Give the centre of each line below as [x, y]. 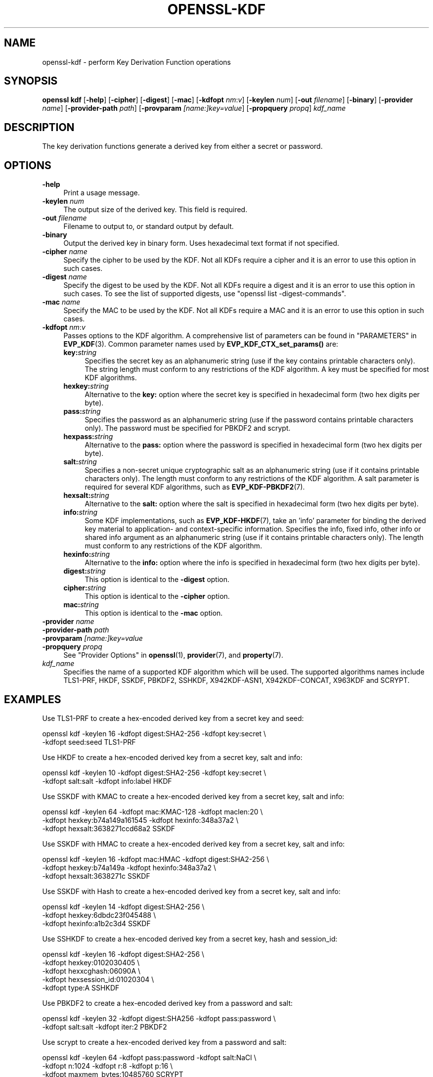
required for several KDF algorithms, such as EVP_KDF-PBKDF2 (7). [195, 487]
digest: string [85, 571]
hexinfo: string [87, 554]
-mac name [61, 302]
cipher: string [85, 588]
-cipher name [65, 252]
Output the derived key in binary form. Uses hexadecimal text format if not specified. [201, 243]
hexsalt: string [86, 495]
